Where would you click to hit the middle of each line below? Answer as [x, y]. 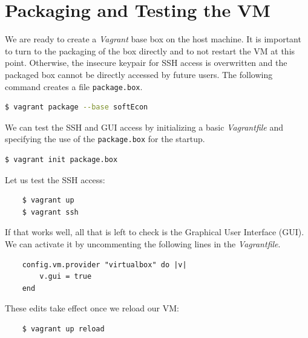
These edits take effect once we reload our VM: [92, 308]
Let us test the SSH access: [55, 179]
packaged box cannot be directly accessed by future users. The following [139, 74]
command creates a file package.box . [74, 86]
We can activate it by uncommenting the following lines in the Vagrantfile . [143, 243]
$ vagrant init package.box [61, 160]
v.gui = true [66, 277]
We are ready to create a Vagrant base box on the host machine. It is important [153, 39]
